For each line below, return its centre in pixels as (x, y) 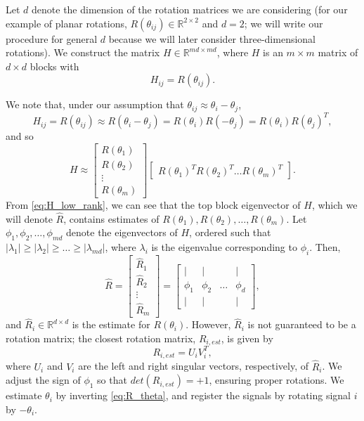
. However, (208, 324)
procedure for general (52, 38)
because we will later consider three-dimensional (212, 38)
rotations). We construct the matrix (83, 52)
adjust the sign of (43, 380)
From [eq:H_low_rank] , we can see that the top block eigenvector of (153, 205)
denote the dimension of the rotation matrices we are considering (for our (190, 9)
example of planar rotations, (66, 23)
